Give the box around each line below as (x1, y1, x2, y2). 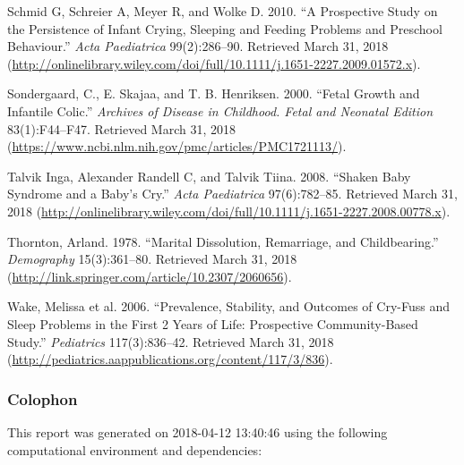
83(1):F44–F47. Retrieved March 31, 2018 (7, 119, 236, 138)
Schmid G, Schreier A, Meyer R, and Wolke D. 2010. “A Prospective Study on (7, 2, 438, 20)
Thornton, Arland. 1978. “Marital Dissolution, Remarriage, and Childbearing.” (7, 232, 439, 250)
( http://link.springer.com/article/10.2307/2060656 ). (7, 266, 292, 285)
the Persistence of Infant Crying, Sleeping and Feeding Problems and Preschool (7, 19, 443, 38)
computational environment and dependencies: (7, 440, 262, 459)
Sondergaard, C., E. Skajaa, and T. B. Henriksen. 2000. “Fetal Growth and (7, 84, 420, 103)
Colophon (7, 387, 78, 410)
